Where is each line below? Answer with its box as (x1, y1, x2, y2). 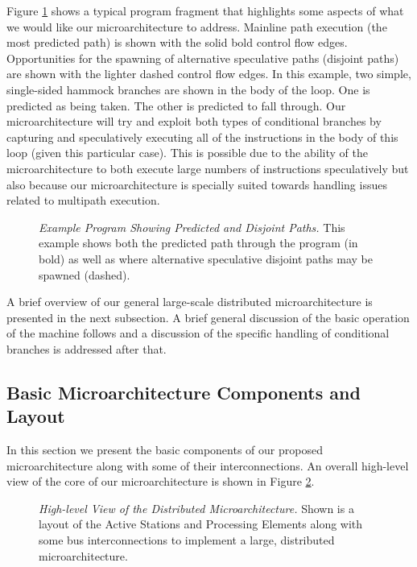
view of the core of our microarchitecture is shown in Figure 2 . (6, 473, 315, 490)
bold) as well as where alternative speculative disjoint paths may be (39, 250, 374, 267)
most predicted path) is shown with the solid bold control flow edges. (6, 34, 348, 51)
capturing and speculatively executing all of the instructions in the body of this (6, 128, 398, 145)
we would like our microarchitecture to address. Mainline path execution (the (6, 18, 387, 35)
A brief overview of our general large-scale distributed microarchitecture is (6, 293, 373, 310)
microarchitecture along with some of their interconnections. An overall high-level (6, 457, 409, 474)
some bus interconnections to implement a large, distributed (39, 532, 335, 548)
